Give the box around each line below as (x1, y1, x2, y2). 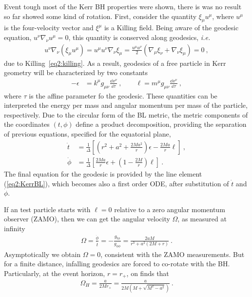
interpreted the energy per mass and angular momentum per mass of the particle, (4, 100, 248, 110)
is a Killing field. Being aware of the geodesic (104, 22, 239, 33)
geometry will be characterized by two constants (4, 67, 148, 78)
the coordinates (4, 119, 50, 129)
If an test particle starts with (4, 204, 91, 214)
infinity (4, 223, 25, 233)
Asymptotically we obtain (4, 249, 81, 259)
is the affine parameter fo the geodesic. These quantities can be (29, 90, 217, 100)
